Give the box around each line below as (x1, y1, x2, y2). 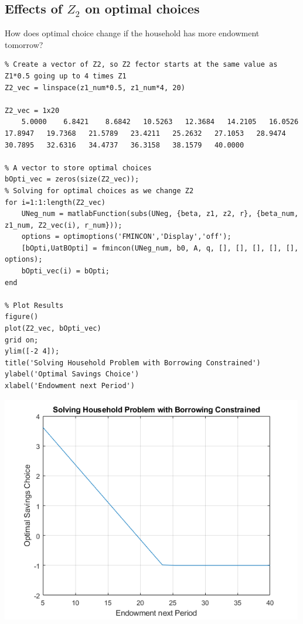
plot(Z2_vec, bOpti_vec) (5, 324, 101, 333)
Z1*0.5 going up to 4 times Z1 (5, 71, 127, 80)
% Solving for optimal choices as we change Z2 (5, 186, 194, 195)
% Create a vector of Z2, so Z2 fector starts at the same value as (5, 60, 278, 69)
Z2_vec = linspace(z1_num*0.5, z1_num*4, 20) (5, 83, 185, 92)
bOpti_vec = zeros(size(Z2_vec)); (5, 175, 139, 184)
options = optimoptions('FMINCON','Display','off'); (21, 232, 231, 241)
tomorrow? (5, 38, 43, 50)
